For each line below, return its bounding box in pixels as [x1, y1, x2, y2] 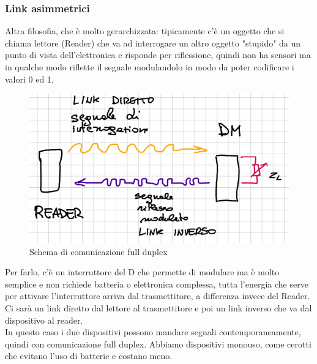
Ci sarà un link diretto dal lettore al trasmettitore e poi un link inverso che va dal [5, 301, 312, 314]
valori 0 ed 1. [5, 72, 54, 85]
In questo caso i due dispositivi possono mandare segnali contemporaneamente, [5, 325, 301, 338]
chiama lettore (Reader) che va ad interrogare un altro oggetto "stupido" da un [5, 36, 301, 49]
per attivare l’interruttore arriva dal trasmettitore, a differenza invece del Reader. [5, 289, 310, 302]
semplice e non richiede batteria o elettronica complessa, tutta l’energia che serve [5, 277, 308, 290]
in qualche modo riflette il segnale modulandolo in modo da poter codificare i [5, 61, 294, 73]
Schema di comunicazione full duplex [29, 245, 168, 258]
